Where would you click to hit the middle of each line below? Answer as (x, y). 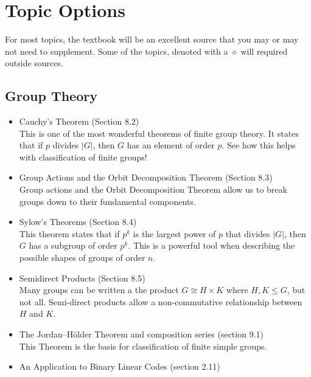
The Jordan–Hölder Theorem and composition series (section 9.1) (141, 334)
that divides (248, 233)
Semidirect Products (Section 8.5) (82, 278)
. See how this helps (259, 145)
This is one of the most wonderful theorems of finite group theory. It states (159, 133)
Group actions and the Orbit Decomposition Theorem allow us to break (153, 189)
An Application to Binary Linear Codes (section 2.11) (120, 366)
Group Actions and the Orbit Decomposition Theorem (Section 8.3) (146, 177)
